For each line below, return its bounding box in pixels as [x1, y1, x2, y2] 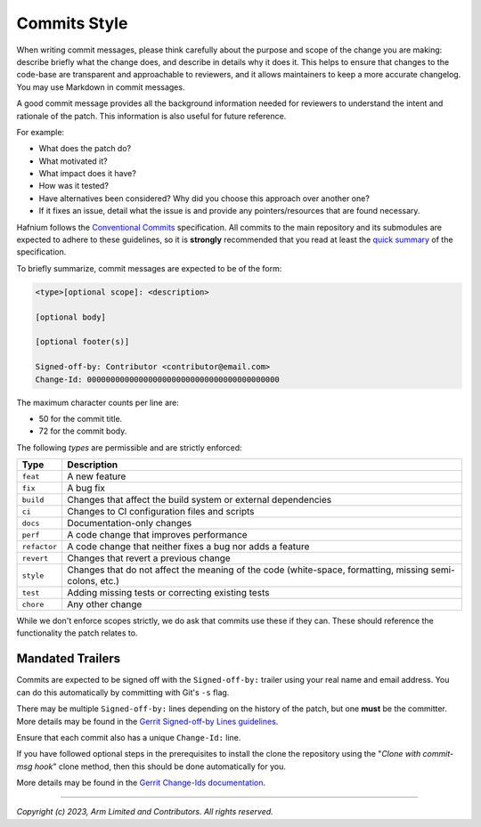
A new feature [67, 470, 126, 482]
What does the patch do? [38, 143, 132, 154]
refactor [21, 541, 58, 551]
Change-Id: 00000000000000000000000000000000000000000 [35, 374, 280, 385]
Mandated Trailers [16, 651, 120, 667]
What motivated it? [38, 156, 108, 166]
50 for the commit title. [38, 413, 123, 424]
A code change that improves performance [67, 529, 249, 541]
